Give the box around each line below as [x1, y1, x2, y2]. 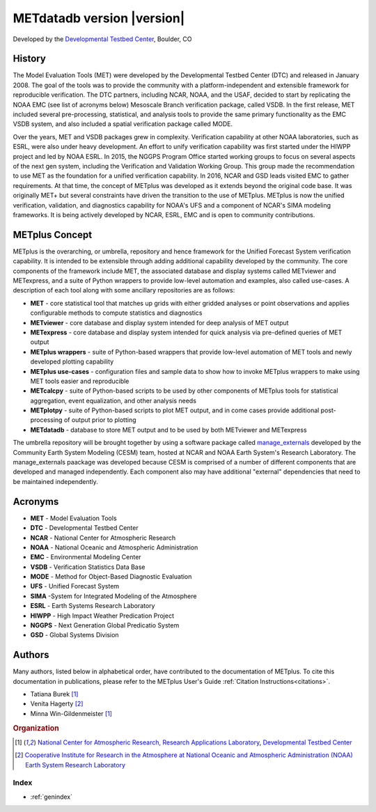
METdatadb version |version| [13, 10, 185, 26]
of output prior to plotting [63, 416, 136, 424]
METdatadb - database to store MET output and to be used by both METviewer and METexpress [30, 425, 307, 434]
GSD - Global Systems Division [30, 631, 119, 639]
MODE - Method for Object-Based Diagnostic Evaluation [30, 572, 192, 581]
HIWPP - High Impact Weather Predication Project [30, 611, 174, 620]
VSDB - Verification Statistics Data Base [30, 563, 146, 571]
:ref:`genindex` [30, 793, 73, 801]
